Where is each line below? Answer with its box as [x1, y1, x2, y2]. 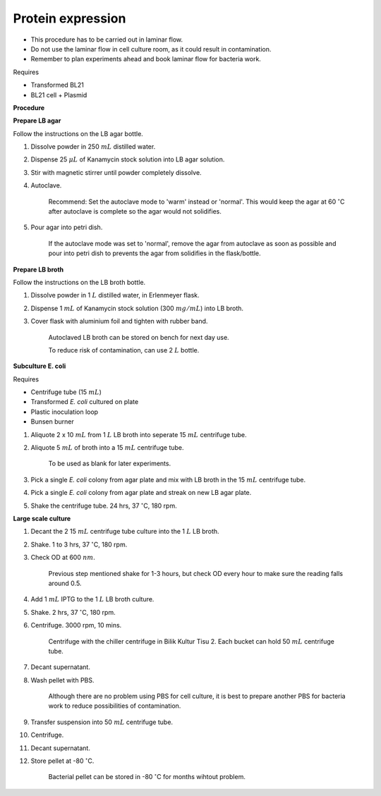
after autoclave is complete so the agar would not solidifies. [48, 207, 222, 216]
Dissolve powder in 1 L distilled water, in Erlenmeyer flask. [30, 291, 200, 300]
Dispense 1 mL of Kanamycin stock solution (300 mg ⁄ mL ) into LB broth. [30, 304, 243, 312]
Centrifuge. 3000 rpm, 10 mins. [30, 621, 122, 630]
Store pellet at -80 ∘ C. [30, 756, 95, 765]
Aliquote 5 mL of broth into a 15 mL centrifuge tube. [30, 443, 184, 452]
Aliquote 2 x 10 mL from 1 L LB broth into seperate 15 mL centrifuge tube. [30, 430, 247, 439]
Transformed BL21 [30, 81, 84, 90]
